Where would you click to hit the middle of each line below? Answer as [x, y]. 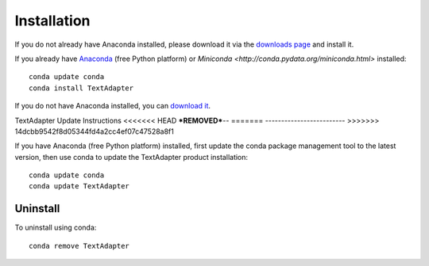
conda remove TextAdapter [79, 246]
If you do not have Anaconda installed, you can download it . [112, 106]
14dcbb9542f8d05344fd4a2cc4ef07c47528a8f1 [94, 131]
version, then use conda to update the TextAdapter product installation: [131, 157]
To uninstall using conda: [56, 228]
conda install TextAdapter [81, 88]
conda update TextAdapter [79, 186]
